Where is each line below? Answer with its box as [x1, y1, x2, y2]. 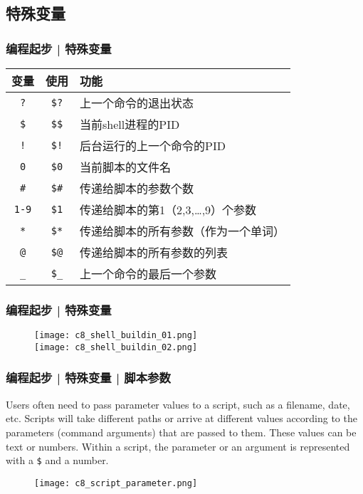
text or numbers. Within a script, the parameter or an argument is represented [6, 438, 350, 453]
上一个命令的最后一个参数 [80, 266, 217, 282]
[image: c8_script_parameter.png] [34, 478, 198, 488]
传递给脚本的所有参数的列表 [80, 244, 228, 261]
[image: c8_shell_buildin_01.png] [34, 330, 198, 341]
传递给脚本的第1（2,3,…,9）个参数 [80, 201, 257, 218]
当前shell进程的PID [80, 116, 180, 132]
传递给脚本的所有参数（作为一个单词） [80, 223, 285, 239]
